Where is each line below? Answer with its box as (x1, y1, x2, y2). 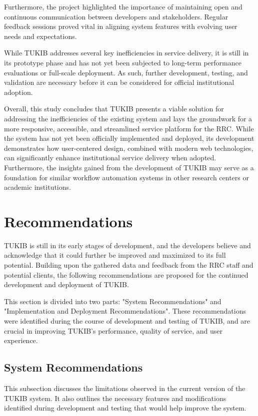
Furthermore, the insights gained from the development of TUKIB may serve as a (4, 162, 254, 172)
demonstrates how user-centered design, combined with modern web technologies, (4, 142, 253, 153)
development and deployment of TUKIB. (4, 279, 129, 290)
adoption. (4, 86, 33, 97)
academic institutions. (4, 182, 71, 192)
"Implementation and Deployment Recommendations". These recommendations (4, 306, 246, 316)
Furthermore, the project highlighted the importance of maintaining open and (4, 1, 242, 11)
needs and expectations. (4, 30, 77, 41)
